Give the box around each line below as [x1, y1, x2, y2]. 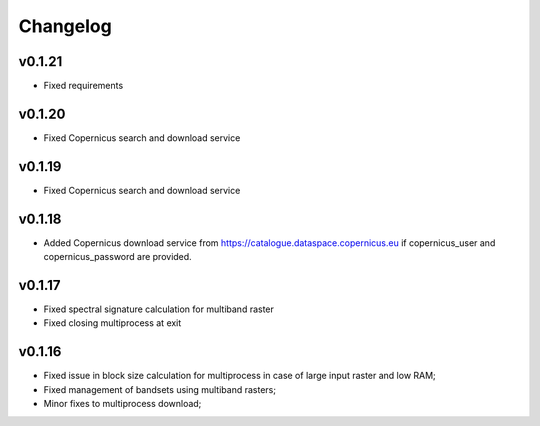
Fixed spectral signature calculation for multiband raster [43, 303, 275, 315]
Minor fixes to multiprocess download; [43, 398, 202, 410]
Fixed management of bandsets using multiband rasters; [43, 383, 277, 395]
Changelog [18, 15, 112, 37]
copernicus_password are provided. [43, 251, 192, 263]
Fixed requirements [43, 80, 124, 92]
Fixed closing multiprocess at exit [43, 317, 182, 329]
